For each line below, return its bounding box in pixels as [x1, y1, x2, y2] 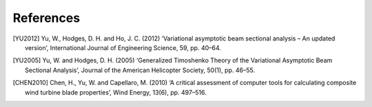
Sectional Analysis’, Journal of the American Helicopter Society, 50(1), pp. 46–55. [25, 66, 255, 74]
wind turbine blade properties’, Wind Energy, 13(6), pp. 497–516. [25, 88, 207, 96]
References [12, 10, 81, 25]
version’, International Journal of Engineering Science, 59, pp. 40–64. [25, 43, 222, 51]
